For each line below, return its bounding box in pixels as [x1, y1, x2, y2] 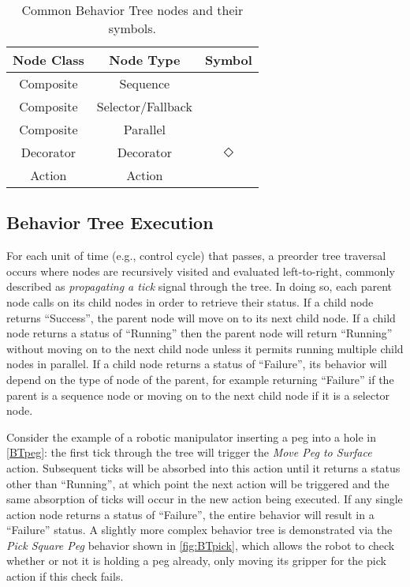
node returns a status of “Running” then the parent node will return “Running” [6, 325, 393, 341]
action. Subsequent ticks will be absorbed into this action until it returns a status [6, 459, 401, 476]
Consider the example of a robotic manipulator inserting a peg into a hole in [6, 428, 376, 445]
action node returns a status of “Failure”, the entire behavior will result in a [6, 506, 375, 522]
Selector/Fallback [96, 97, 192, 115]
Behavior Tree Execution [6, 210, 214, 235]
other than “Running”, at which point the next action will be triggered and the [6, 475, 389, 491]
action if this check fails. [6, 568, 124, 585]
